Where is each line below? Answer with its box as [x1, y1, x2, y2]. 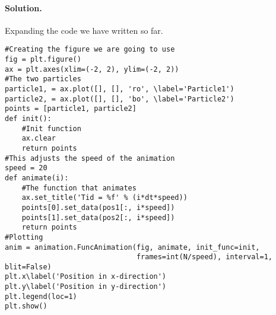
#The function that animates [21, 183, 137, 192]
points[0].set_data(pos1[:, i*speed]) [21, 203, 175, 212]
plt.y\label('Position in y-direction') [5, 282, 167, 291]
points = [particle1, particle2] [5, 104, 137, 113]
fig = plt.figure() [5, 55, 81, 64]
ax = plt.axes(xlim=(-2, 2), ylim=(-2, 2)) [5, 65, 179, 74]
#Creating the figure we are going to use [5, 45, 175, 54]
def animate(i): [5, 173, 69, 182]
